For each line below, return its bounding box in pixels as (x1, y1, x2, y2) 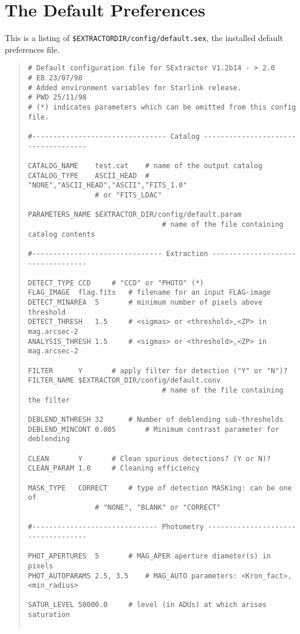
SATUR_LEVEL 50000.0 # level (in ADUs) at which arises (27, 601, 267, 609)
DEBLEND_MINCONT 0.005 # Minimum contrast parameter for (27, 425, 280, 434)
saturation (27, 611, 70, 619)
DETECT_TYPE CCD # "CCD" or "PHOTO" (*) (27, 278, 204, 287)
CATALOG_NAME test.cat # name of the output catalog (27, 161, 263, 170)
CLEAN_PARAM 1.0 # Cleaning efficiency (27, 464, 200, 473)
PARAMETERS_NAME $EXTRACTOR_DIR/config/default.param (27, 210, 242, 219)
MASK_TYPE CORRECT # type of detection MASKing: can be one (27, 483, 292, 492)
